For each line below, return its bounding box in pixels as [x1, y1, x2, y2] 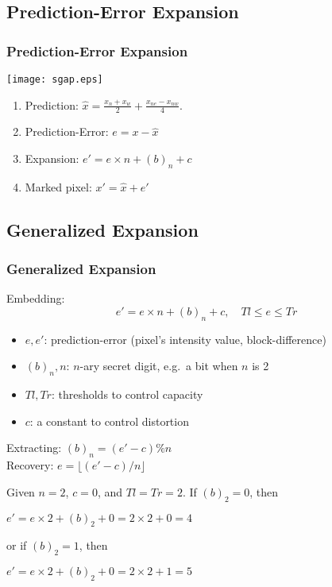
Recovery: [6, 457, 54, 473]
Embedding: [6, 290, 65, 307]
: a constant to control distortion [29, 412, 189, 429]
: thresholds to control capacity [51, 386, 203, 403]
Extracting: [6, 439, 62, 456]
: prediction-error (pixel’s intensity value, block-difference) [44, 330, 326, 347]
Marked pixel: [25, 178, 92, 195]
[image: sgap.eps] [6, 74, 103, 85]
